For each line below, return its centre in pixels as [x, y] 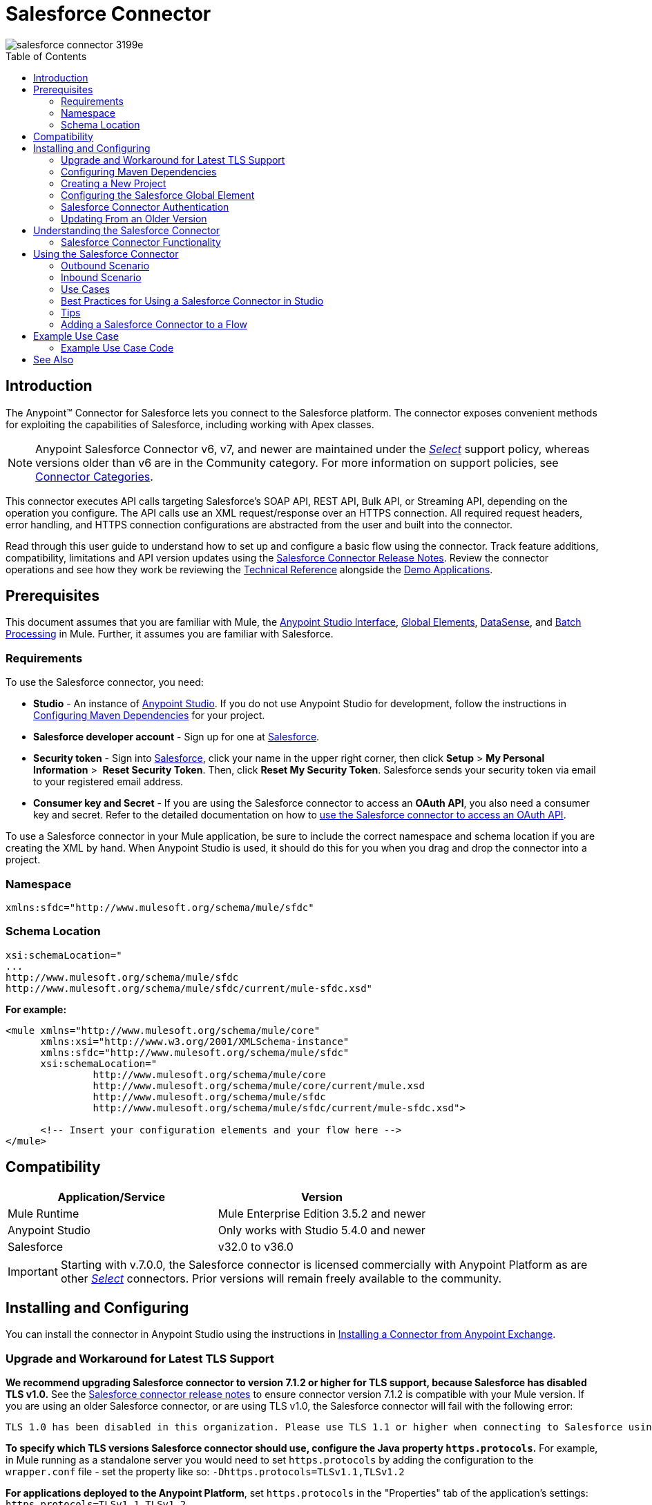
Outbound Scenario [105, 265]
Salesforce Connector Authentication [145, 207]
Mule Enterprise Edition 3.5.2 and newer [322, 1213]
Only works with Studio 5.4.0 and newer [322, 1230]
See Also [54, 359]
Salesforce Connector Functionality [141, 242]
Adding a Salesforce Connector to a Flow [154, 324]
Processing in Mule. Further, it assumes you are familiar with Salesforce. [170, 634]
